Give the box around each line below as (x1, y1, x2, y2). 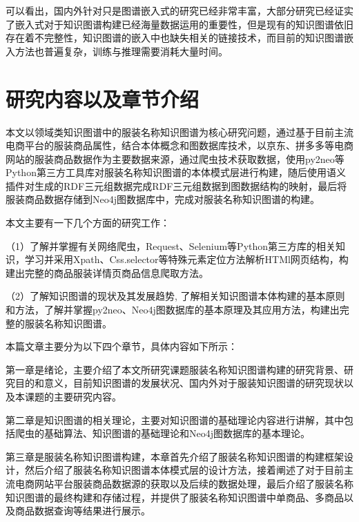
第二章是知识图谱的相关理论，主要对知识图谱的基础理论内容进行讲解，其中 (6, 412, 344, 427)
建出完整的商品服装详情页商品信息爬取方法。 (6, 265, 208, 280)
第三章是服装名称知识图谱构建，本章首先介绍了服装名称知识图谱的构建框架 (6, 449, 344, 463)
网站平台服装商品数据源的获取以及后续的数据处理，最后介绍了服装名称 (34, 476, 353, 490)
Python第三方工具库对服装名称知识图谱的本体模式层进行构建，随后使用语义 (6, 165, 346, 180)
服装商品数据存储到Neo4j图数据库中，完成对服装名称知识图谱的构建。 (6, 192, 320, 206)
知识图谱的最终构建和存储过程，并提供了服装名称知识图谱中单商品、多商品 (6, 490, 344, 504)
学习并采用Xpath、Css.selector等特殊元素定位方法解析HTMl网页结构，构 (24, 252, 349, 267)
